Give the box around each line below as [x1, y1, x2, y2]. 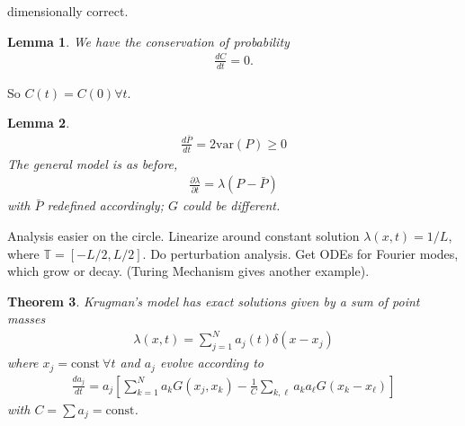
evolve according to [159, 353, 264, 372]
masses [7, 309, 46, 328]
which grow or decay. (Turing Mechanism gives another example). [7, 262, 370, 280]
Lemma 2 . [7, 113, 70, 132]
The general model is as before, [7, 154, 178, 173]
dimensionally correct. [7, 2, 129, 20]
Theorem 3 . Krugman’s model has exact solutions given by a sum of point [7, 291, 420, 310]
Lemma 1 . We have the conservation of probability [7, 31, 290, 50]
